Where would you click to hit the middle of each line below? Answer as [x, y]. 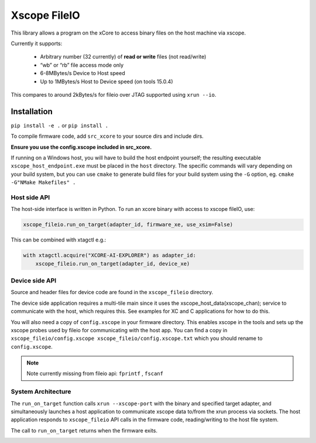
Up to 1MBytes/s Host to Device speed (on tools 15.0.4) [107, 81]
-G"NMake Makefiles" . [43, 183]
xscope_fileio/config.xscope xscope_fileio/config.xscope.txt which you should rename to [137, 338]
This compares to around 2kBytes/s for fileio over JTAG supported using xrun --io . [114, 94]
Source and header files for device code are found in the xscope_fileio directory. [112, 292]
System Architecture [41, 391]
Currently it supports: [37, 43]
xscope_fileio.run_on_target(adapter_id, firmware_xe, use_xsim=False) [128, 225]
